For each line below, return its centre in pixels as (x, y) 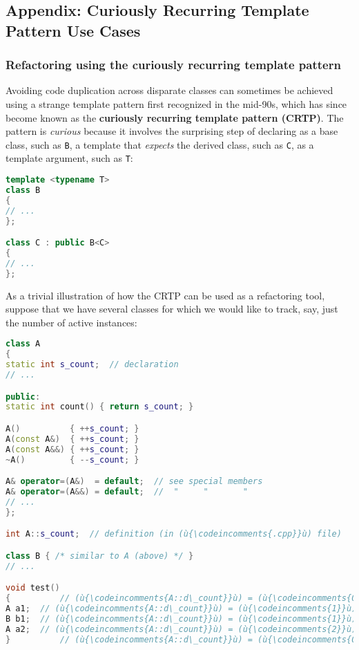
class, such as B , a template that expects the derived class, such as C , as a (160, 144)
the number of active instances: (71, 322)
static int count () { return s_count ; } (100, 407)
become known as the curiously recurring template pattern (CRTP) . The (175, 117)
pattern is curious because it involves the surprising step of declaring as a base (172, 131)
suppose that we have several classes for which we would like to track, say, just (172, 309)
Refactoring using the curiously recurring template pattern (173, 65)
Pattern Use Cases (73, 30)
